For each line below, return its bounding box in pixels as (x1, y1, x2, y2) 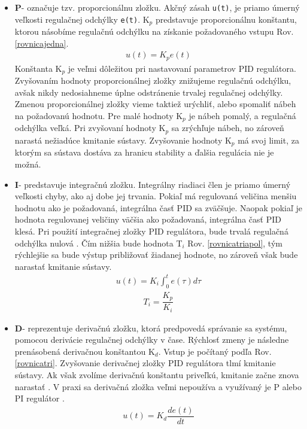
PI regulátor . (14, 392, 65, 404)
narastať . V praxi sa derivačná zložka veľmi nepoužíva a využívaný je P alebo (14, 380, 302, 393)
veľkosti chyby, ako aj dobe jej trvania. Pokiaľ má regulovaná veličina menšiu (14, 190, 297, 202)
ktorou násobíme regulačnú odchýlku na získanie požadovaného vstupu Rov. (14, 25, 294, 38)
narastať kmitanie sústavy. (14, 260, 112, 272)
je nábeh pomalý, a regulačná (189, 109, 296, 122)
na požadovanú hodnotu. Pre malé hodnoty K (14, 109, 183, 122)
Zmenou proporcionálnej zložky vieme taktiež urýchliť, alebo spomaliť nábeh (14, 98, 296, 110)
